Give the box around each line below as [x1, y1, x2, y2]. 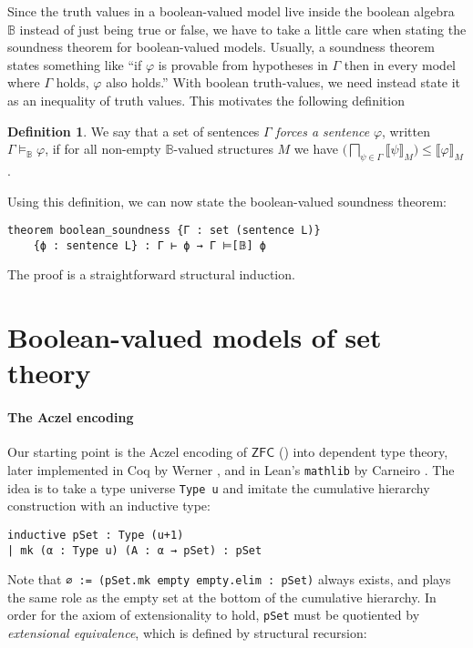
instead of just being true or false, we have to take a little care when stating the [19, 19, 467, 38]
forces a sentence [275, 121, 370, 140]
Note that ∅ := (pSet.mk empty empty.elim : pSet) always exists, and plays [7, 570, 451, 589]
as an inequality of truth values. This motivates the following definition [7, 90, 405, 109]
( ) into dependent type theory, [278, 442, 448, 461]
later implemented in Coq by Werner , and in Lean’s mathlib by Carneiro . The [7, 461, 455, 479]
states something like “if [7, 55, 142, 74]
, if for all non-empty [45, 139, 161, 158]
